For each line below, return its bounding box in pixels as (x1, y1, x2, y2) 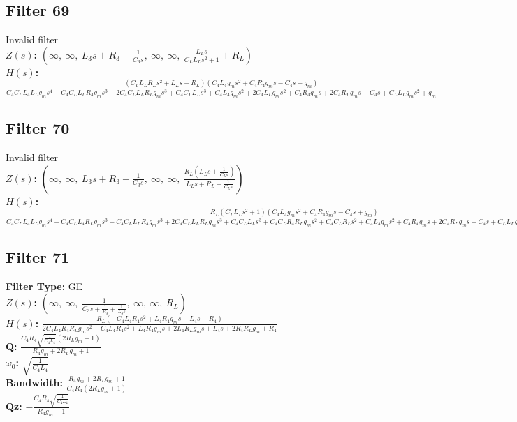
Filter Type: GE (6, 278, 83, 293)
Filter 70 (6, 117, 70, 139)
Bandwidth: (6, 375, 63, 389)
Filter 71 (6, 246, 70, 267)
